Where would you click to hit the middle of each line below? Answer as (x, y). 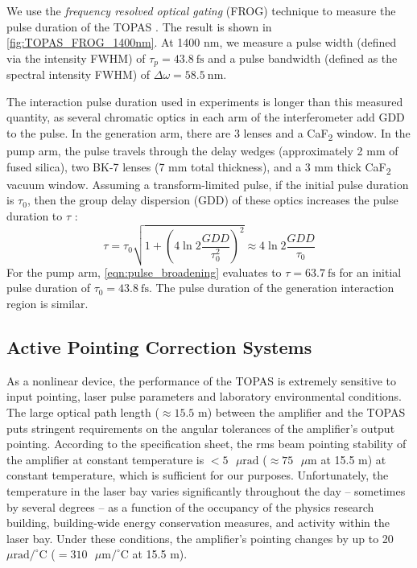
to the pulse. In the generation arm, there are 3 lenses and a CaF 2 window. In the (208, 134)
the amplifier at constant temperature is (105, 459)
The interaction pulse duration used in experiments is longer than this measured (205, 101)
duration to (35, 216)
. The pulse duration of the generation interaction (271, 288)
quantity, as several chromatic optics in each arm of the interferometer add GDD (206, 117)
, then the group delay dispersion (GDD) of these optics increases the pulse (213, 200)
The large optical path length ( (83, 412)
